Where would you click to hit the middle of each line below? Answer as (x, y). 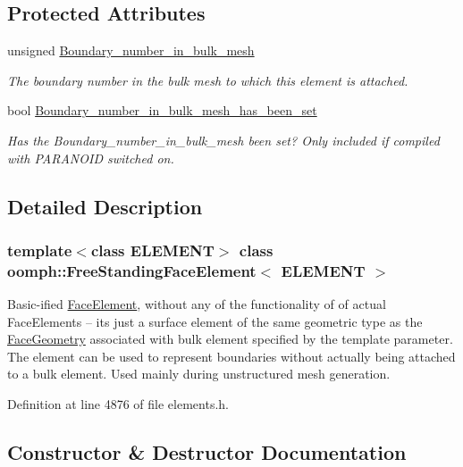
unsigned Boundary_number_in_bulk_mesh (131, 50)
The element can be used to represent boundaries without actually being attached (231, 356)
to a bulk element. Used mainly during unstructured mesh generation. (199, 374)
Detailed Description (105, 206)
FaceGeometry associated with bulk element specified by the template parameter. (230, 339)
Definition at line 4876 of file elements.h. (118, 404)
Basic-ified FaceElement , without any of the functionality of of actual (197, 304)
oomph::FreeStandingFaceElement (132, 270)
